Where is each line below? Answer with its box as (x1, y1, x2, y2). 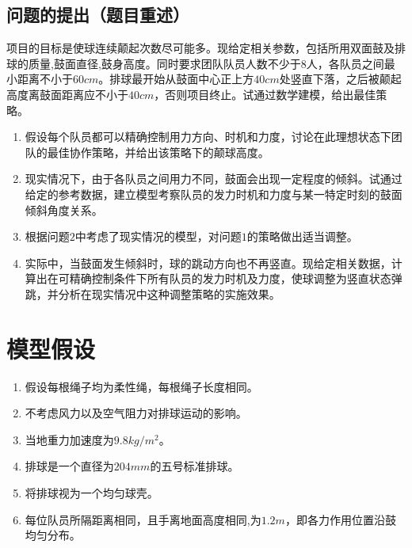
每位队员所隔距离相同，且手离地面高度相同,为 (25, 511, 261, 527)
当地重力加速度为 (25, 431, 114, 447)
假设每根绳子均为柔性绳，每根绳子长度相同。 (25, 378, 258, 394)
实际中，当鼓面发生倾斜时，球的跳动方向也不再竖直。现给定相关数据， (25, 254, 391, 271)
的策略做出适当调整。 (246, 228, 358, 245)
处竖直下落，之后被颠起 (279, 70, 402, 87)
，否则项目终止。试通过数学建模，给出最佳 (154, 86, 376, 102)
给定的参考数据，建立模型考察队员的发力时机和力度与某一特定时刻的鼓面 (25, 185, 402, 202)
